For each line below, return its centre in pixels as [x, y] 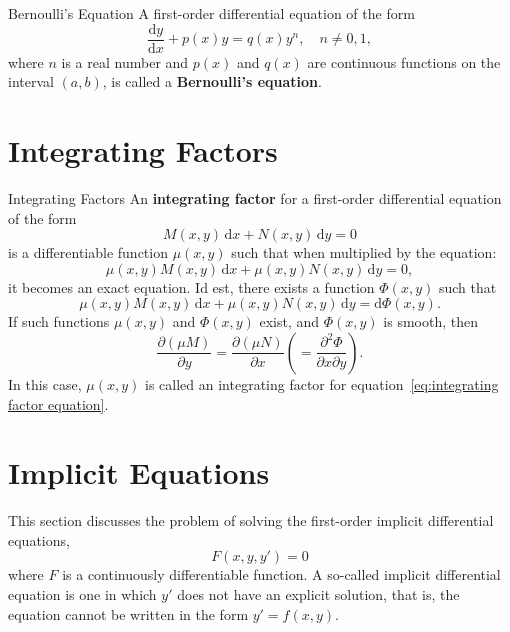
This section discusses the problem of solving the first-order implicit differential [251, 520]
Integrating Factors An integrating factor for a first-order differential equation [255, 197]
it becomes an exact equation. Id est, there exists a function [191, 286]
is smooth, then [431, 321]
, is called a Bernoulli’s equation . [212, 81]
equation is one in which [82, 594]
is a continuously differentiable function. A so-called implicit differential [281, 574]
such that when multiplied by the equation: [364, 252]
